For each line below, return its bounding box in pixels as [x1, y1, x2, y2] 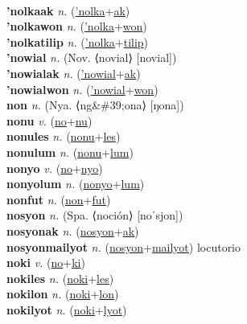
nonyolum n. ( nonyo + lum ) [6, 175, 145, 192]
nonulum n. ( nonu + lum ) [6, 143, 134, 160]
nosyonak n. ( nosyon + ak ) [6, 222, 139, 239]
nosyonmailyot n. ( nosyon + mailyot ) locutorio [6, 238, 241, 255]
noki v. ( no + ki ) [6, 254, 85, 271]
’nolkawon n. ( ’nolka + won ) [6, 18, 147, 35]
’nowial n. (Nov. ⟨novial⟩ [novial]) [6, 49, 177, 66]
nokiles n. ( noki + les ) [6, 269, 114, 286]
